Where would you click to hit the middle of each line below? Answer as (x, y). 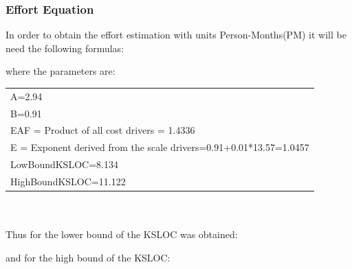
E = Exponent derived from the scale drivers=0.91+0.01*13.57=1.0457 (160, 147)
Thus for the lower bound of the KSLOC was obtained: (122, 234)
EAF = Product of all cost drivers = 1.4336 (103, 130)
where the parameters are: (60, 71)
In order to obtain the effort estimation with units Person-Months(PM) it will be (176, 35)
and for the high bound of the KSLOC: (88, 257)
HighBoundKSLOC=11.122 (68, 181)
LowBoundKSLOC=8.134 (64, 164)
